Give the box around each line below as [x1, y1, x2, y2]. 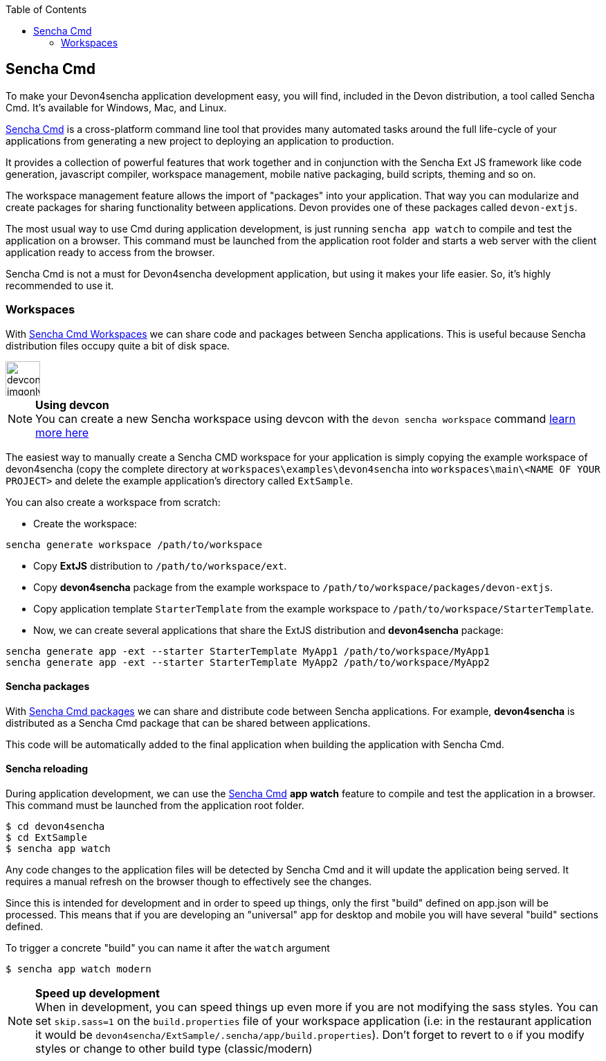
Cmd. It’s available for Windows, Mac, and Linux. [6, 101, 227, 114]
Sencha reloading [6, 763, 89, 775]
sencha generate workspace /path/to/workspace [6, 538, 262, 550]
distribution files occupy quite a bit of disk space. [6, 339, 230, 352]
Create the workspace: [33, 517, 137, 529]
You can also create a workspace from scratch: [6, 496, 221, 508]
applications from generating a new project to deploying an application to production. [6, 134, 394, 147]
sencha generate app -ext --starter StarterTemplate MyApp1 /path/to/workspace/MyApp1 [6, 645, 490, 657]
